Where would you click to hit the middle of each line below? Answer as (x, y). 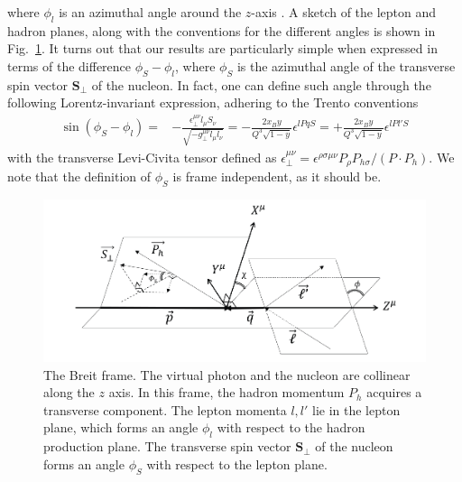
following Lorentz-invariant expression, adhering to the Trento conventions (213, 102)
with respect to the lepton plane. (237, 463)
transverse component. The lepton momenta (165, 409)
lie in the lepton (356, 409)
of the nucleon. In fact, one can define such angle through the (261, 84)
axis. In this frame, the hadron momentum (226, 392)
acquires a (394, 392)
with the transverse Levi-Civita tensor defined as (142, 157)
